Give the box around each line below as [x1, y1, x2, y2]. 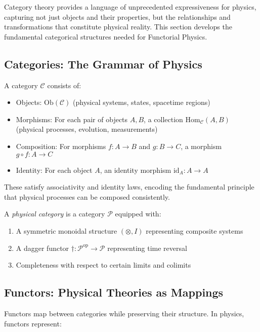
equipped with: [115, 208, 161, 219]
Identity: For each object [16, 164, 93, 175]
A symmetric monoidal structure [16, 225, 117, 236]
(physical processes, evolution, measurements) [16, 124, 158, 134]
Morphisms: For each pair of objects [16, 114, 128, 124]
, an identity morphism [100, 164, 171, 175]
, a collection [144, 114, 183, 124]
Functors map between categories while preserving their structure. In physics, [4, 308, 244, 318]
